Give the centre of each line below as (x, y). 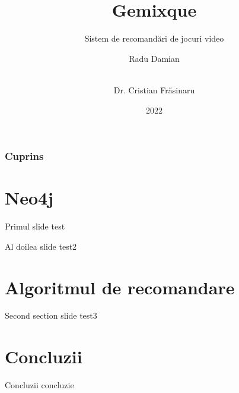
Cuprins (24, 156)
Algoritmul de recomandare (120, 287)
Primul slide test (35, 226)
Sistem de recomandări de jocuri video (154, 38)
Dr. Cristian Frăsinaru (154, 89)
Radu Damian (154, 58)
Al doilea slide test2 (41, 246)
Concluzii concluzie (39, 385)
